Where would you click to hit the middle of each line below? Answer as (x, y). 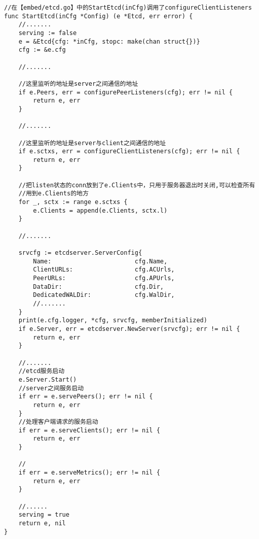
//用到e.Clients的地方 (53, 194)
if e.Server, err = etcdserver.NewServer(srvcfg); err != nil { (129, 329)
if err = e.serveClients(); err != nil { (89, 430)
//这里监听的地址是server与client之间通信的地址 (92, 143)
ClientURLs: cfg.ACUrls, (104, 270)
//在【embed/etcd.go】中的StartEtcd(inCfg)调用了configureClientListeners (128, 8)
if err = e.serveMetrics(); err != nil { (89, 473)
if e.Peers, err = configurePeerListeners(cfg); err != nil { (126, 92)
